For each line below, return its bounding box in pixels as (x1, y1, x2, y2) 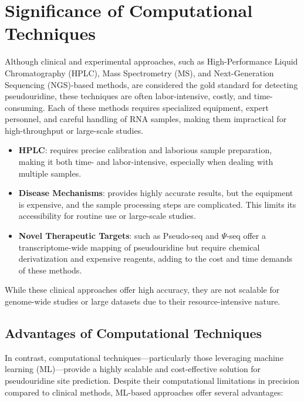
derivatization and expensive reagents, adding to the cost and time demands (18, 252, 293, 265)
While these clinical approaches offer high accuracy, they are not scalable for (5, 283, 280, 296)
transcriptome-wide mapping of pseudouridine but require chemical (18, 241, 260, 253)
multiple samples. (18, 167, 82, 179)
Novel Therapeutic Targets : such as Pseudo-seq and (18, 229, 219, 242)
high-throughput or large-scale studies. (5, 124, 144, 136)
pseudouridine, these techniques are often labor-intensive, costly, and (5, 90, 252, 102)
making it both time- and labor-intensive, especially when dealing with (18, 156, 273, 168)
